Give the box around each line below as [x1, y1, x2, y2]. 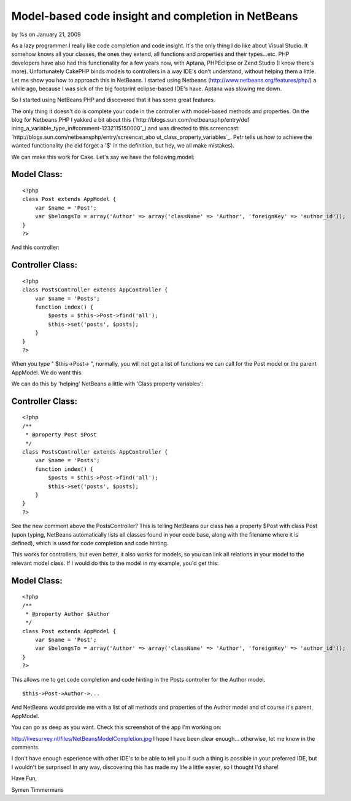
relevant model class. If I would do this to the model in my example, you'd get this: [11, 559, 219, 567]
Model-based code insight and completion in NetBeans [11, 9, 299, 23]
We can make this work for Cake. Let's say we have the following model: [11, 153, 195, 160]
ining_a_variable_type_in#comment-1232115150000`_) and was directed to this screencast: [11, 125, 240, 132]
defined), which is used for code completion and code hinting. [11, 539, 169, 546]
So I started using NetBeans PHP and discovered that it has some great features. [11, 96, 215, 104]
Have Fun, [11, 775, 37, 782]
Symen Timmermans [11, 786, 64, 793]
